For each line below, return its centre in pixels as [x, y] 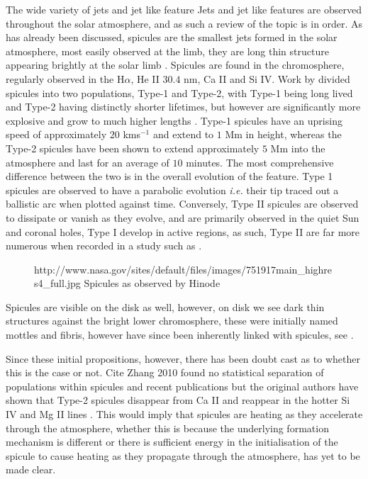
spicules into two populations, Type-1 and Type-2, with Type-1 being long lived [179, 92]
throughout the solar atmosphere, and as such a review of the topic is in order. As [184, 23]
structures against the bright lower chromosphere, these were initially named [172, 321]
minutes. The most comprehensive [260, 162]
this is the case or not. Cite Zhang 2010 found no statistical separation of [165, 372]
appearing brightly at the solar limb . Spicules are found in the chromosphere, [175, 65]
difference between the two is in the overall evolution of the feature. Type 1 [169, 176]
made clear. [31, 469]
